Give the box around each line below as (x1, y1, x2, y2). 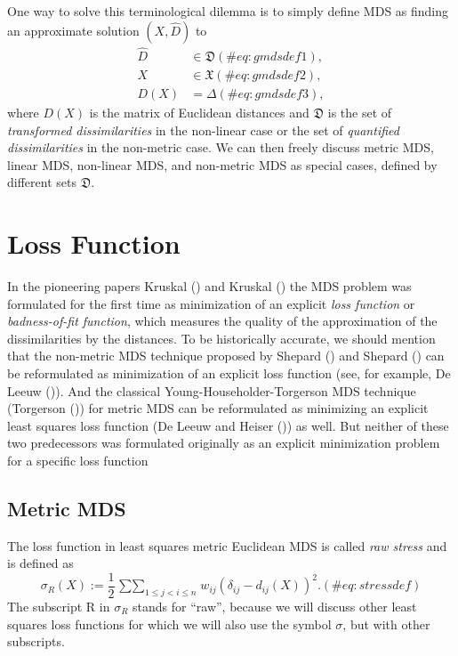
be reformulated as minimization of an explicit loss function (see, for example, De (7, 363, 451, 382)
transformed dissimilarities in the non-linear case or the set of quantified (7, 120, 399, 139)
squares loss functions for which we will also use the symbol (7, 614, 332, 633)
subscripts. (7, 632, 65, 651)
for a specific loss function (7, 450, 149, 469)
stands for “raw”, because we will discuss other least (133, 596, 417, 615)
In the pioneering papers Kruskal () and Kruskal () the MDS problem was (7, 277, 412, 295)
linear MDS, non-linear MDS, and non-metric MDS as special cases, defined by (7, 155, 438, 174)
